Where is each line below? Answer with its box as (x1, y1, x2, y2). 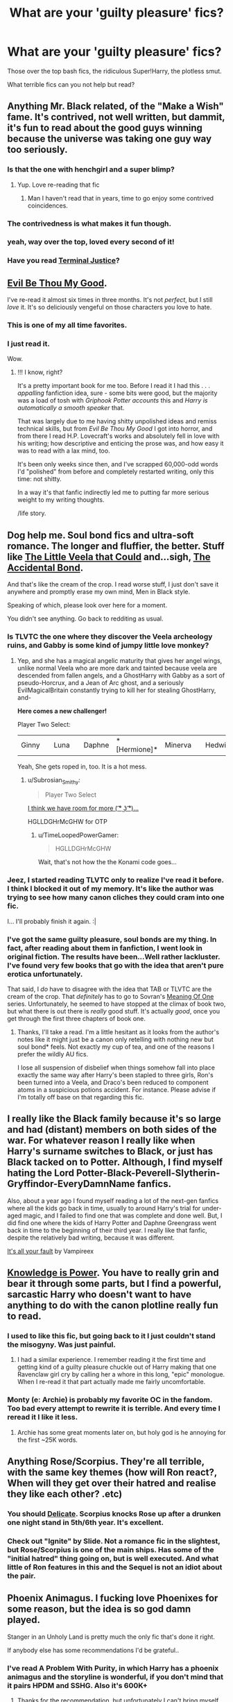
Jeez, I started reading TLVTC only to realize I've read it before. (7, 875, 224, 885)
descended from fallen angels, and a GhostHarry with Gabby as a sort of (17, 671, 225, 680)
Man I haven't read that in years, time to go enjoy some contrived (27, 194, 214, 202)
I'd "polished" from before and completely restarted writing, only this (17, 467, 214, 476)
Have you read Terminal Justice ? (7, 255, 120, 265)
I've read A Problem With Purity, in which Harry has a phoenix (7, 1663, 219, 1673)
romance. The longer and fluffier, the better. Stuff (7, 540, 225, 552)
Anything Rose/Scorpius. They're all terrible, (7, 1456, 205, 1467)
